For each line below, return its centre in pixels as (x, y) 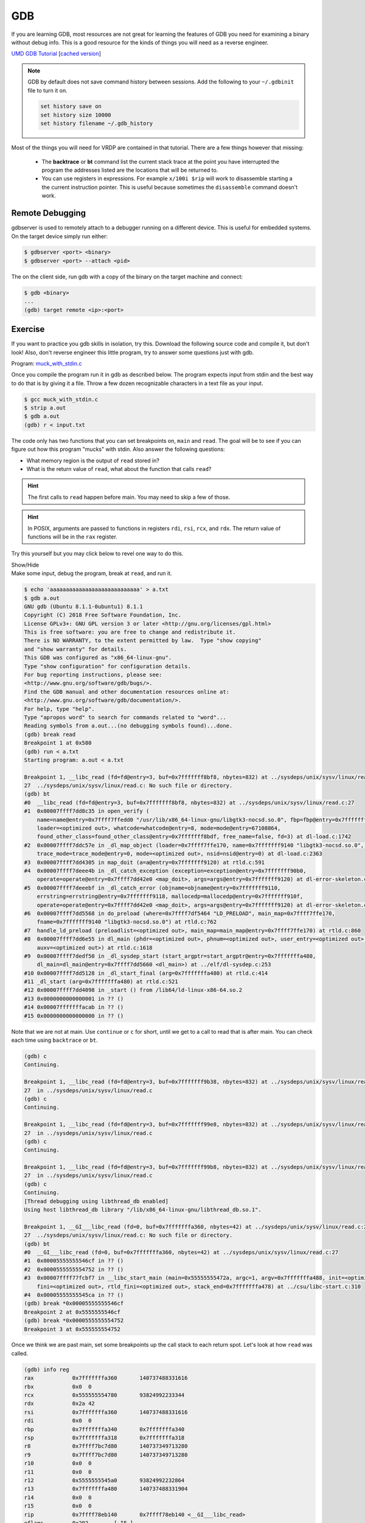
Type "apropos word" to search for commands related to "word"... (125, 717)
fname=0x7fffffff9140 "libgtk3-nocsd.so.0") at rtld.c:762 (127, 922)
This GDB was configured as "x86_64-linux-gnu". (98, 658)
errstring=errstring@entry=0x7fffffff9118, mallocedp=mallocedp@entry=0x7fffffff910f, (170, 896)
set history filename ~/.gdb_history (97, 124)
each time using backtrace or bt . (54, 1040)
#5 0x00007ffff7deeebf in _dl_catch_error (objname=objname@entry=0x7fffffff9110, (152, 888)
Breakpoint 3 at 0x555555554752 (72, 1329)
